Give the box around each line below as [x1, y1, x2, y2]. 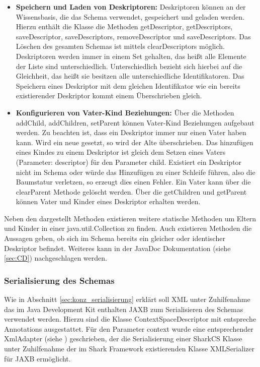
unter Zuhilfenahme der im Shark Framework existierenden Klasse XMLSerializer [4, 343, 254, 354]
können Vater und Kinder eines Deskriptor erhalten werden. [16, 196, 201, 207]
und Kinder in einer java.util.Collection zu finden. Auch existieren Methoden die [4, 223, 252, 233]
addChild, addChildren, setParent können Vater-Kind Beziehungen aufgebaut [16, 117, 254, 128]
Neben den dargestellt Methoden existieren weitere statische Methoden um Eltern [4, 213, 256, 223]
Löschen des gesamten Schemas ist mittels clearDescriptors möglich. [16, 41, 225, 51]
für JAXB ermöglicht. [4, 353, 71, 363]
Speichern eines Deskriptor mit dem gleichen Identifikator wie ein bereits [16, 80, 240, 91]
